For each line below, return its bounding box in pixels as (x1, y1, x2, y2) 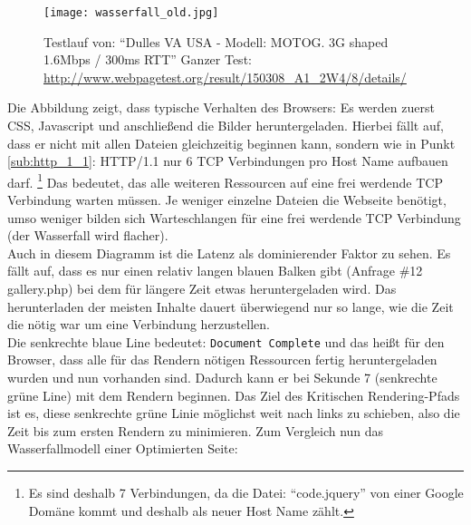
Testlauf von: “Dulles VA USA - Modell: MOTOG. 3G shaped (43, 32, 389, 51)
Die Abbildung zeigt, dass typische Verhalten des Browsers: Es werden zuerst (7, 98, 435, 117)
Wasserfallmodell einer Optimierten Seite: (7, 439, 238, 458)
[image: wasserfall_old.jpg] (43, 6, 219, 19)
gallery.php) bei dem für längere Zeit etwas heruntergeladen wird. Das (7, 279, 397, 298)
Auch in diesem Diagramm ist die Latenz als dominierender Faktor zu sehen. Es (7, 243, 451, 262)
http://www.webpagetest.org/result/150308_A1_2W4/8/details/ (43, 67, 407, 86)
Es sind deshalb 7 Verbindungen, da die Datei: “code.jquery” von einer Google (28, 483, 464, 502)
